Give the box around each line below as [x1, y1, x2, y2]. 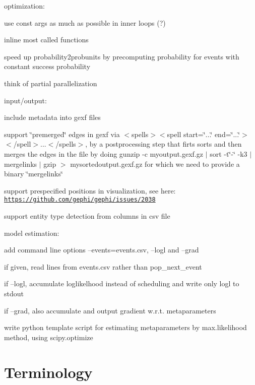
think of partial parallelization [4, 78, 97, 88]
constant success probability [4, 61, 91, 72]
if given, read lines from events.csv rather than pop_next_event [4, 261, 202, 272]
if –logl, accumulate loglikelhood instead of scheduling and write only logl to [4, 278, 239, 289]
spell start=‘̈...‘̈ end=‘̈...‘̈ [167, 129, 240, 139]
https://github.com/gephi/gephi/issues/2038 [4, 196, 156, 204]
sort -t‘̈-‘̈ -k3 [210, 148, 247, 159]
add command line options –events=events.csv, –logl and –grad [4, 244, 199, 255]
